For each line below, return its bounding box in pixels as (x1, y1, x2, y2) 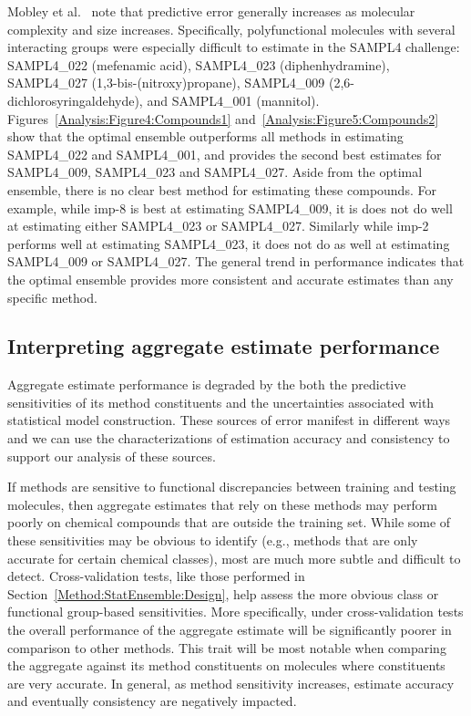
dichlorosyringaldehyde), (7, 90, 143, 109)
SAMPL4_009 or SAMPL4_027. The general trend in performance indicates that (7, 252, 465, 271)
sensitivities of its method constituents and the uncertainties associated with (7, 392, 435, 411)
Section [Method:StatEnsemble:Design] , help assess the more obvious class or (7, 584, 439, 603)
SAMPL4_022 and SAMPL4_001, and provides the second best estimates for (7, 144, 442, 163)
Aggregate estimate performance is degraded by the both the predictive (7, 375, 406, 394)
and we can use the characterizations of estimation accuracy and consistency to (7, 429, 450, 448)
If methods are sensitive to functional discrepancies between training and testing (7, 477, 456, 496)
